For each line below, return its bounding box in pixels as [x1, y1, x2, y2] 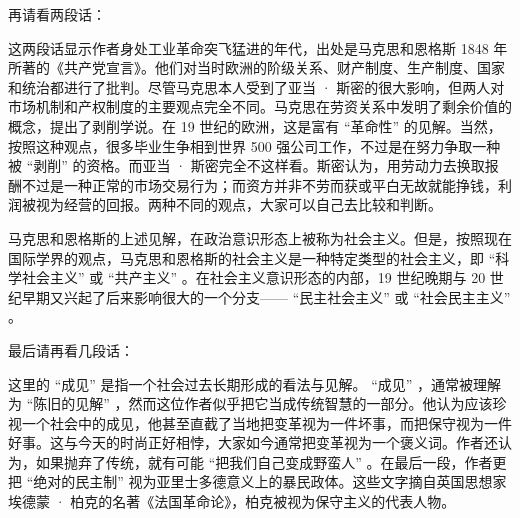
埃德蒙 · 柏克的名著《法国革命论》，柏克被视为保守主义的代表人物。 [8, 491, 456, 512]
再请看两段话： [8, 4, 106, 24]
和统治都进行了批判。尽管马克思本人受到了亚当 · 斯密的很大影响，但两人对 [8, 76, 505, 97]
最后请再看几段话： [8, 339, 134, 360]
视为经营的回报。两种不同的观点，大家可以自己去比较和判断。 [35, 194, 442, 215]
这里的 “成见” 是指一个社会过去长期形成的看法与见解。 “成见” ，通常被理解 [8, 373, 502, 394]
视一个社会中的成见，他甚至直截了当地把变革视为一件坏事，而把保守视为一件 [8, 412, 512, 433]
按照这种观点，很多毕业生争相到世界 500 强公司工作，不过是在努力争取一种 [8, 135, 501, 156]
